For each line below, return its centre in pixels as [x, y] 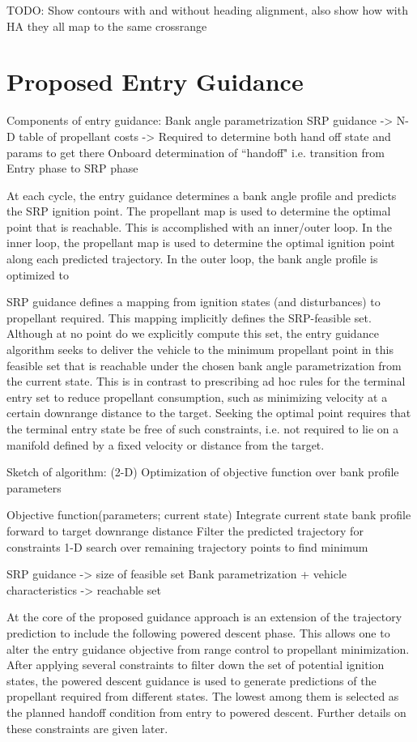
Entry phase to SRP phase [72, 168]
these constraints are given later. [87, 728]
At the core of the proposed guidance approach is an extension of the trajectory [204, 617]
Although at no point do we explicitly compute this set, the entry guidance [193, 333]
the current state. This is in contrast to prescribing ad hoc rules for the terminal [206, 381]
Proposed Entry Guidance [155, 81]
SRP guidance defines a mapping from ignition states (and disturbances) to [194, 302]
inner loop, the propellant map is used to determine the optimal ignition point [201, 243]
